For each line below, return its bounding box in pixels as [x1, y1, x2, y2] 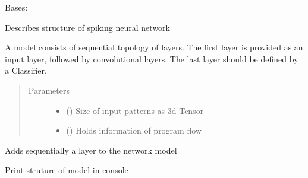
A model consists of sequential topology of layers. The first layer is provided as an [5, 41, 303, 53]
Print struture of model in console [5, 164, 128, 176]
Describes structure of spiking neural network [5, 21, 170, 33]
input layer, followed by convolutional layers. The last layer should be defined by [5, 52, 298, 65]
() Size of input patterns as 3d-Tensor [66, 104, 204, 116]
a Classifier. [5, 64, 47, 77]
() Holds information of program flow [66, 124, 202, 136]
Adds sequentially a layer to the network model [5, 144, 177, 156]
